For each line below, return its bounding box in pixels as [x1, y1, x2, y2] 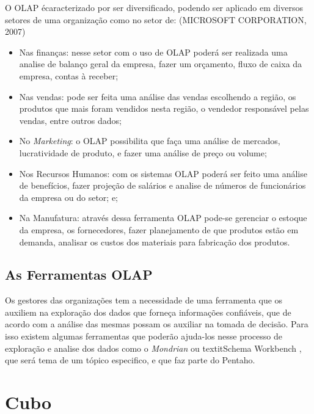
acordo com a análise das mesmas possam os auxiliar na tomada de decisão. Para [5, 318, 309, 330]
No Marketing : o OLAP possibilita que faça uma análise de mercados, [19, 134, 280, 147]
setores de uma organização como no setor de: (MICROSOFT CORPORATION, [5, 13, 307, 26]
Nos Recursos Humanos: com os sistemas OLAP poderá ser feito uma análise [19, 167, 307, 180]
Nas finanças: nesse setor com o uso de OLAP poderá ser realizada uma [19, 45, 288, 58]
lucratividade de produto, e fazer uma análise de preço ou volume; [19, 146, 267, 159]
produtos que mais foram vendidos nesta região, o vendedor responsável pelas [19, 102, 309, 115]
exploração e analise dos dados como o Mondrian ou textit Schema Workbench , [5, 341, 302, 354]
